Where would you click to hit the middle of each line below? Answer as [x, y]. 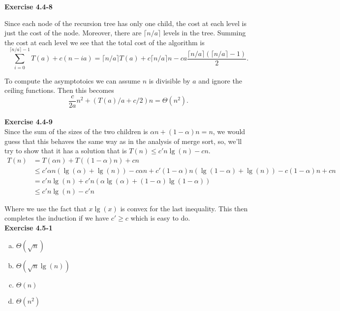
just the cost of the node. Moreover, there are [73, 33]
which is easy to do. [160, 218]
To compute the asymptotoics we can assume [72, 80]
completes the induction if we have [57, 218]
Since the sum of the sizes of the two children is [76, 131]
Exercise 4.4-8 [29, 6]
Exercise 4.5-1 [29, 228]
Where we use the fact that [46, 208]
